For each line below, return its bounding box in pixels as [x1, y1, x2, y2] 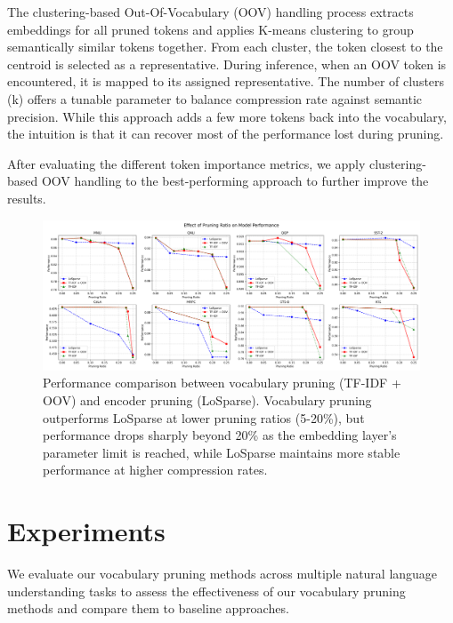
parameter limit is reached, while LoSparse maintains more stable [43, 443, 400, 461]
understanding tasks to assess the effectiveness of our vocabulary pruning [7, 581, 406, 600]
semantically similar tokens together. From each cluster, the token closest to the [7, 37, 443, 56]
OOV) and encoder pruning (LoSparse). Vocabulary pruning [43, 391, 372, 410]
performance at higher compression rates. [43, 460, 268, 479]
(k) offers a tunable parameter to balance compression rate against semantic [7, 89, 423, 108]
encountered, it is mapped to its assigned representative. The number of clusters [7, 72, 445, 91]
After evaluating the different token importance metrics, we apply [7, 154, 366, 172]
